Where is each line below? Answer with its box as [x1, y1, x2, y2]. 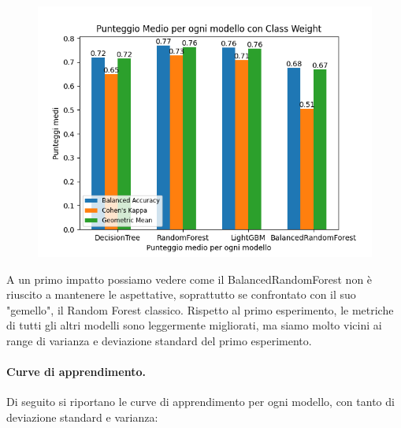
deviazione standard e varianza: [6, 408, 158, 425]
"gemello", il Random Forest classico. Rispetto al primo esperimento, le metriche [6, 301, 394, 318]
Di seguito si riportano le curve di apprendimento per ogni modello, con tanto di [6, 393, 395, 410]
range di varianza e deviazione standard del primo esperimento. [6, 332, 312, 348]
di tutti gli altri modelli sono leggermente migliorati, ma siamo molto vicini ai [6, 317, 382, 333]
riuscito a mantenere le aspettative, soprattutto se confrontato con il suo [6, 286, 356, 303]
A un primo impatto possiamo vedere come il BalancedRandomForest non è [6, 270, 373, 287]
